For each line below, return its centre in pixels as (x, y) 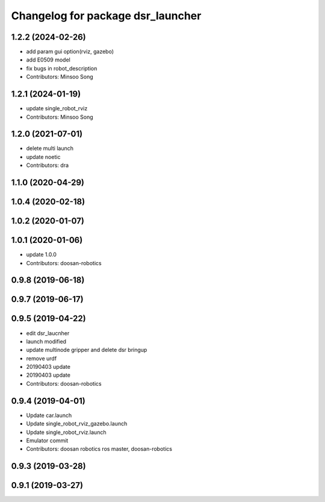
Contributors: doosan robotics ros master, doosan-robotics (99, 449)
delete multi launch (50, 148)
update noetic (43, 157)
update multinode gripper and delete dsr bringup (87, 350)
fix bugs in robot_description (62, 68)
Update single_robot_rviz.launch (66, 432)
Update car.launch (49, 415)
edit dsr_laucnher (48, 333)
